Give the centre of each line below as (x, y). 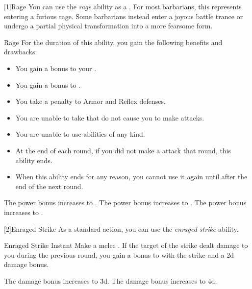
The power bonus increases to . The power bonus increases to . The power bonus (125, 203)
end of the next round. (49, 186)
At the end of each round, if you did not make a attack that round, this (123, 150)
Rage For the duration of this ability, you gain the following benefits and (113, 42)
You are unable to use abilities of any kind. (80, 134)
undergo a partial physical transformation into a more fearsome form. (108, 26)
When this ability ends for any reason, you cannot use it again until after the (131, 177)
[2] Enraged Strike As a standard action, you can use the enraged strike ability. (121, 229)
